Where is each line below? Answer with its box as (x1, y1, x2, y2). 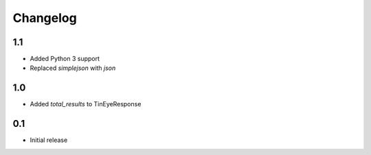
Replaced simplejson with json (30, 64, 116, 72)
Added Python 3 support (30, 55, 100, 63)
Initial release (30, 136, 68, 144)
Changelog (12, 10, 77, 25)
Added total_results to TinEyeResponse (30, 100, 142, 108)
